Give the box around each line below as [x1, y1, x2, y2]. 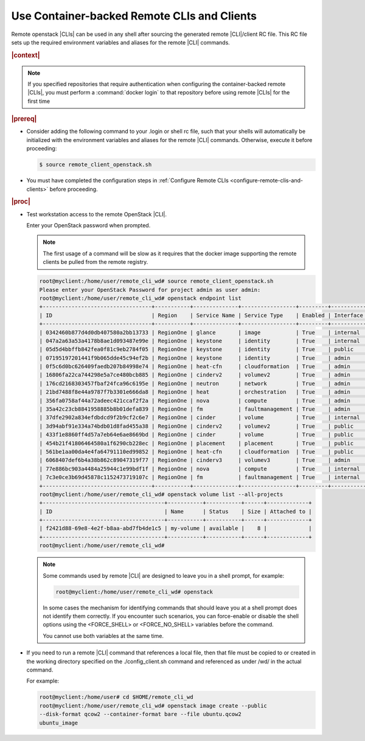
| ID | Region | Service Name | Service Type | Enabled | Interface [39, 311, 363, 319]
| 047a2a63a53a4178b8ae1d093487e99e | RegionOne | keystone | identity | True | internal [39, 337, 360, 344]
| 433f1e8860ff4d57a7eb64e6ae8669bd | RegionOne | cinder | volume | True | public [39, 431, 354, 438]
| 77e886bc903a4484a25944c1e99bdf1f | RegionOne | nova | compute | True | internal [39, 465, 360, 472]
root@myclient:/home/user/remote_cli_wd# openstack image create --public [39, 702, 268, 709]
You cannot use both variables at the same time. [43, 632, 164, 639]
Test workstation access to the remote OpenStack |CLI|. [26, 210, 167, 218]
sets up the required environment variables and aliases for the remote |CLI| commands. [11, 38, 231, 46]
